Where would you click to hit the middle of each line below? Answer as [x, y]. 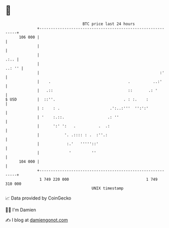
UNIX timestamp [108, 188]
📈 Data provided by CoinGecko [38, 198]
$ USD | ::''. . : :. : [77, 99]
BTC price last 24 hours [109, 24]
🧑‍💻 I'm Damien [21, 210]
